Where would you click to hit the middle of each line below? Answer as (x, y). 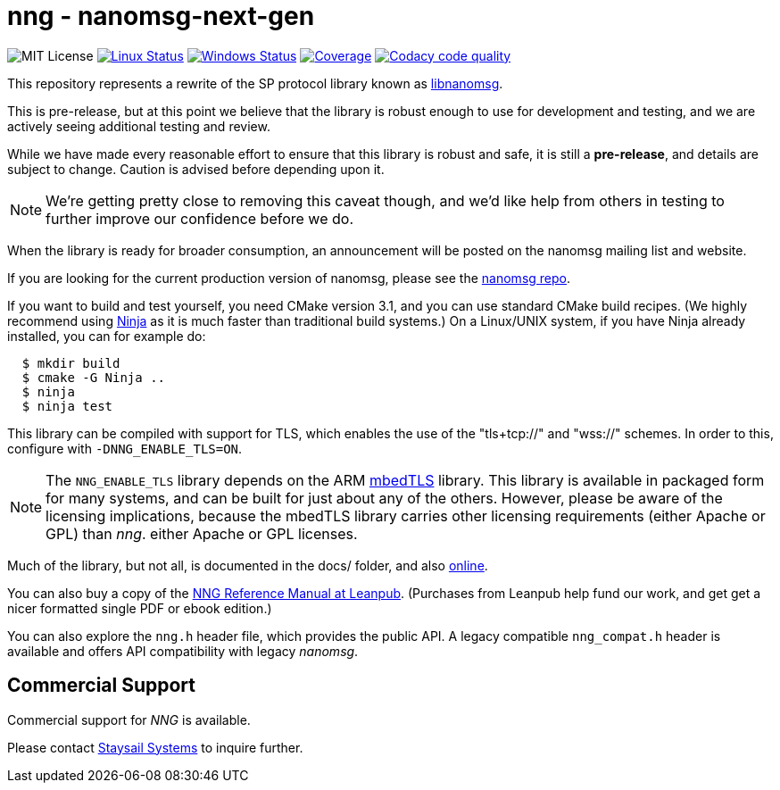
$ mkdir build (71, 363)
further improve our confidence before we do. (199, 218)
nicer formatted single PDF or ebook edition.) (140, 608)
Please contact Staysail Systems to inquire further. (155, 747)
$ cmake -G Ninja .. (94, 377)
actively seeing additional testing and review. (139, 126)
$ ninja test (67, 406)
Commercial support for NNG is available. (129, 719)
